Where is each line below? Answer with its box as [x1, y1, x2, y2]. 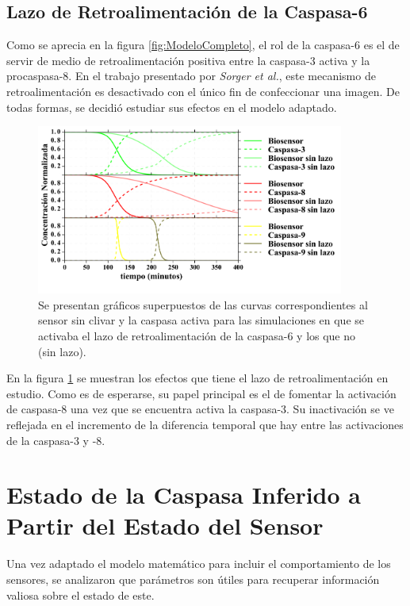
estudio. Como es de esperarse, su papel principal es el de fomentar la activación [6, 385, 397, 401]
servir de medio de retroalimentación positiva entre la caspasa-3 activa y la [6, 52, 370, 68]
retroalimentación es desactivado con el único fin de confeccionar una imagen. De [6, 82, 400, 99]
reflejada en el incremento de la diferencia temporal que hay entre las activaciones [6, 416, 404, 432]
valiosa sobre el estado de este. [6, 586, 155, 603]
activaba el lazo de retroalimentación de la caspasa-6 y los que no [38, 327, 356, 343]
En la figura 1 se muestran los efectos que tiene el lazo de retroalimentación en [6, 370, 389, 386]
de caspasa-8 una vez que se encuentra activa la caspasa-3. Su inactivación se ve [6, 401, 394, 417]
